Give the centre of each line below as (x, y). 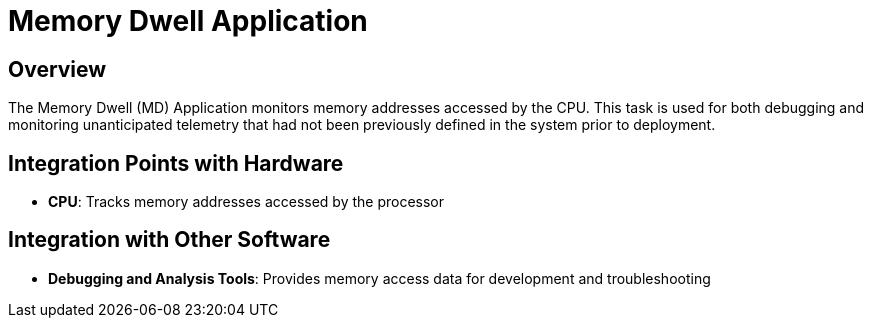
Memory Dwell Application (188, 21)
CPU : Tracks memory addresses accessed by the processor (246, 202)
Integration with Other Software (169, 240)
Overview (57, 69)
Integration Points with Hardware (176, 163)
